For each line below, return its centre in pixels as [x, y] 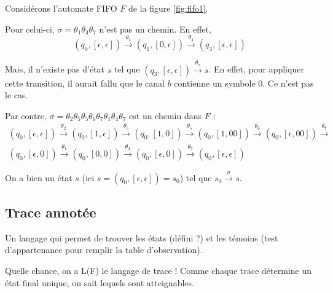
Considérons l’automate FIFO [61, 8]
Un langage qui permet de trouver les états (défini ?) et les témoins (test [142, 237]
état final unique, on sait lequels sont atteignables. [100, 282]
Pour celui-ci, [30, 29]
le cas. [17, 95]
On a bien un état [39, 177]
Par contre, [26, 115]
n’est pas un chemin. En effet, [155, 29]
